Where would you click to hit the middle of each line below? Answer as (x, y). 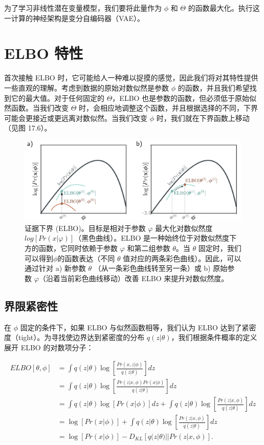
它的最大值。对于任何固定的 (58, 98)
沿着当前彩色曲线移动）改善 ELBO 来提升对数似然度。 (137, 278)
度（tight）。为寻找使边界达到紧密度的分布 (74, 337)
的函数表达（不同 (86, 258)
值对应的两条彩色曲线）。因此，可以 (182, 258)
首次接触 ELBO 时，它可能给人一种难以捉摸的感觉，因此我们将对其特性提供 (131, 78)
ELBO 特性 (44, 53)
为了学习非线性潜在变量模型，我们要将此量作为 (83, 8)
